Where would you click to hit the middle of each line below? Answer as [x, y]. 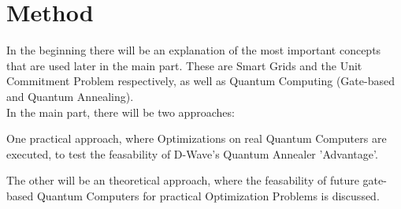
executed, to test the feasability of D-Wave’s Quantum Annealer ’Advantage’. [192, 153]
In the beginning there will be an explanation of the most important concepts [194, 50]
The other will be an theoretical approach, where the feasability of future [183, 180]
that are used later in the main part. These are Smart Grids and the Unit [184, 65]
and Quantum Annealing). [70, 96]
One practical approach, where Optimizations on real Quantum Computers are [197, 138]
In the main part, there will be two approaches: [121, 112]
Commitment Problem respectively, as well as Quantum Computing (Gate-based [200, 81]
